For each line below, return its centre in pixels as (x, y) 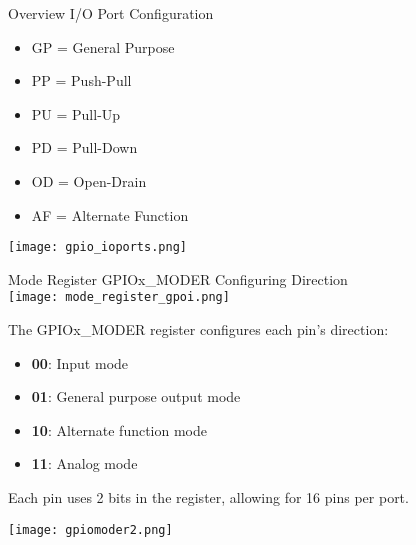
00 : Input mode (80, 362)
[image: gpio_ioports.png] (97, 247)
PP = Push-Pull (81, 80)
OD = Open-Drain (89, 180)
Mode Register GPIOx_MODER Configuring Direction (178, 278)
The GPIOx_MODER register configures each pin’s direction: (198, 329)
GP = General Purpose (103, 46)
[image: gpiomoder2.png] (90, 529)
